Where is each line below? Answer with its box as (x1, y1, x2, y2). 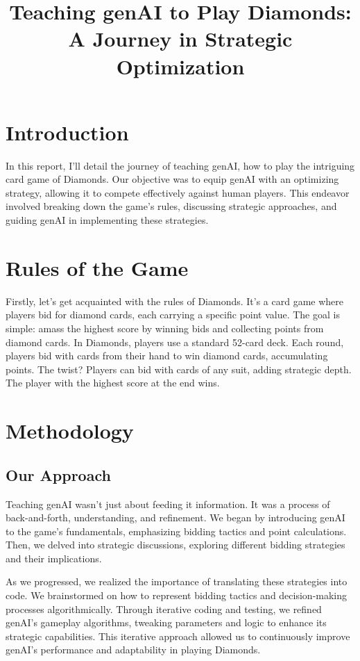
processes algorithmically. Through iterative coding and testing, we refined (6, 601, 322, 616)
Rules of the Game (6, 253, 189, 281)
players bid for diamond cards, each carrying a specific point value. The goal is (6, 307, 340, 322)
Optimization (116, 51, 245, 80)
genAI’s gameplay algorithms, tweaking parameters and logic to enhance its (6, 615, 327, 630)
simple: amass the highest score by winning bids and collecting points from (6, 320, 324, 335)
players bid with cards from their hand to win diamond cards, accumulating (6, 348, 328, 363)
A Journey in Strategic (68, 24, 293, 53)
